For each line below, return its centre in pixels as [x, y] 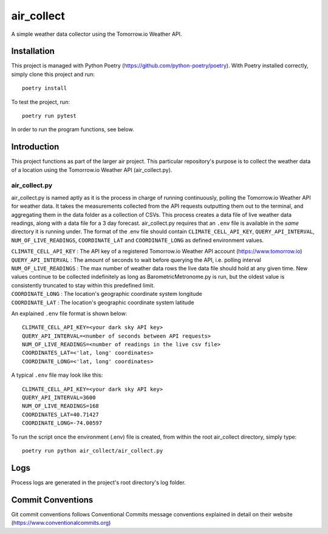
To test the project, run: [40, 102]
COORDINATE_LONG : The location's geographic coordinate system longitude [107, 294]
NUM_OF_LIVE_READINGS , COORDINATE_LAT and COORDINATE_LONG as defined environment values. [138, 240]
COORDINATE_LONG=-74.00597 [62, 423]
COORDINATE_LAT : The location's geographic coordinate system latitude [103, 302]
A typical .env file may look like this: [57, 375]
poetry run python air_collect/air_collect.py [93, 450]
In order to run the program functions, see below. [73, 129]
